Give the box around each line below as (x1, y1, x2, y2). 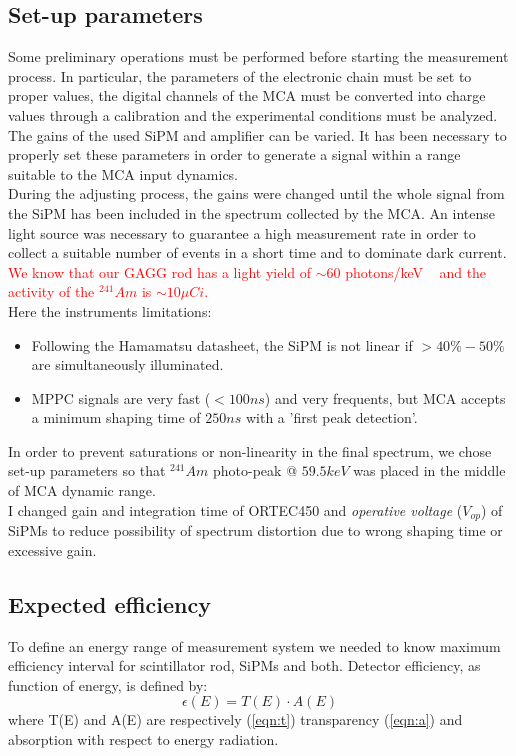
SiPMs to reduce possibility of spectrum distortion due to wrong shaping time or (8, 520, 503, 541)
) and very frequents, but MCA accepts (264, 387, 506, 408)
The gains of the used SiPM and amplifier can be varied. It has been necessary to (8, 124, 507, 145)
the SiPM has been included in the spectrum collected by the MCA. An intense (8, 202, 495, 223)
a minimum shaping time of (31, 407, 201, 428)
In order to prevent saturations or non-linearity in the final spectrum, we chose (8, 440, 492, 461)
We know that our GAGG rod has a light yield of (8, 261, 312, 282)
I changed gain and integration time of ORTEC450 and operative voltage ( (8, 499, 463, 520)
